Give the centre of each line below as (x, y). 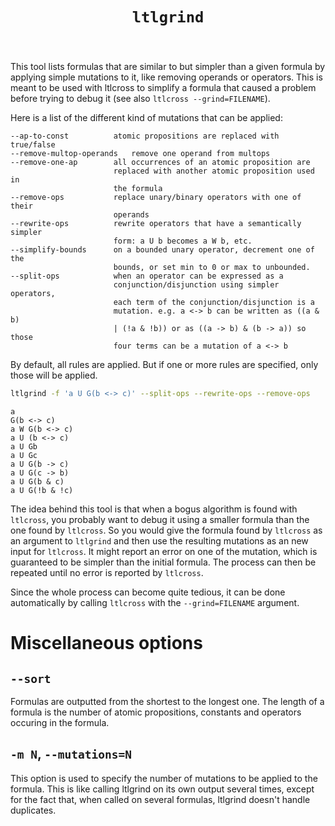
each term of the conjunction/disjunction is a (214, 303)
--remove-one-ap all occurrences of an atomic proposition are (160, 163)
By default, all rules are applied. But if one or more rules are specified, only (164, 365)
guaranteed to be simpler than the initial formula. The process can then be (163, 562)
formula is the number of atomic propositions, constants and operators (156, 712)
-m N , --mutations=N (71, 754)
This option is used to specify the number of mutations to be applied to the (164, 778)
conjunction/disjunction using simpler (196, 285)
